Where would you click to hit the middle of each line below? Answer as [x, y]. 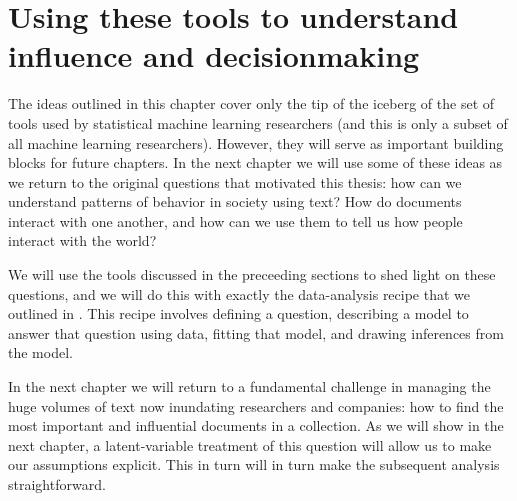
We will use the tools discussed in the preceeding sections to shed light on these [252, 274]
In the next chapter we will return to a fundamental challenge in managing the [249, 386]
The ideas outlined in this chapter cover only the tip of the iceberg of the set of [251, 103]
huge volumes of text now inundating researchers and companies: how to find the [256, 405]
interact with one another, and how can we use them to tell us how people [235, 220]
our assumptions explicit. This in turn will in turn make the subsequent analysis [254, 464]
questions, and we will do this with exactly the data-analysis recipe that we [239, 293]
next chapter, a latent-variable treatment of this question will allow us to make [250, 444]
